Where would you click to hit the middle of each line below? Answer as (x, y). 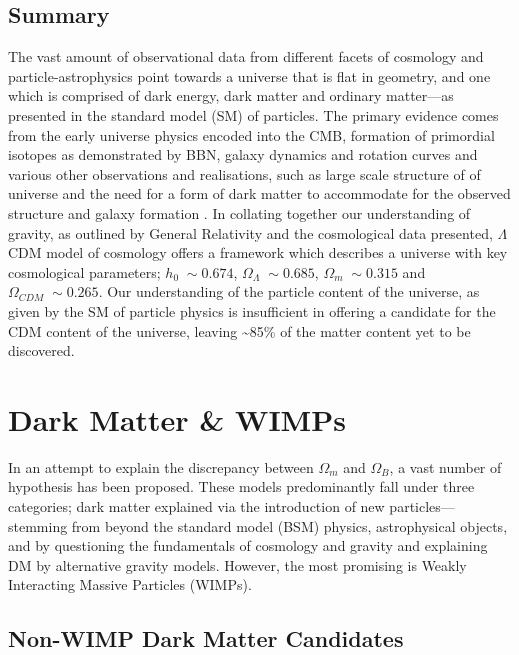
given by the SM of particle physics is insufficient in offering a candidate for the (252, 310)
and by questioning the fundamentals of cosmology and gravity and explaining (248, 545)
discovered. (41, 350)
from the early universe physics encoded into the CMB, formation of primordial (251, 134)
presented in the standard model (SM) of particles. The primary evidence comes (253, 114)
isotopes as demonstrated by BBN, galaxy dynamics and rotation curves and (243, 154)
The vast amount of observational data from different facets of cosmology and (246, 56)
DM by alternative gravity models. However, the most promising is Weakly (237, 564)
